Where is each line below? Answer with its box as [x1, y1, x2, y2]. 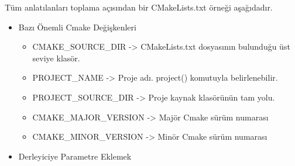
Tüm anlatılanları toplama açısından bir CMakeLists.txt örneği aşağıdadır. [5, 1, 273, 13]
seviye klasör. [32, 51, 80, 64]
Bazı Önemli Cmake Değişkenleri [18, 20, 136, 33]
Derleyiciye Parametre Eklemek [18, 150, 132, 162]
